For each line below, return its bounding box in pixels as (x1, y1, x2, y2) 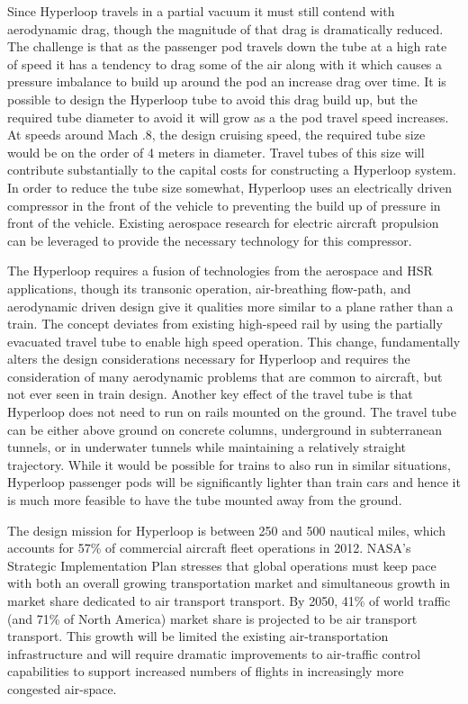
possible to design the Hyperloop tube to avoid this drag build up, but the (7, 89, 418, 108)
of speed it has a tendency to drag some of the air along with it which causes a (7, 54, 443, 73)
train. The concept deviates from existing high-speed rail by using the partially (7, 314, 443, 333)
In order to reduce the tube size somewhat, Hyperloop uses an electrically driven (7, 177, 453, 196)
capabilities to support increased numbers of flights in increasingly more (7, 662, 404, 681)
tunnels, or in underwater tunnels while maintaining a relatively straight (7, 438, 407, 456)
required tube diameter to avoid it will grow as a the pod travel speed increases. (7, 107, 449, 126)
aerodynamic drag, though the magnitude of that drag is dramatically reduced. (7, 19, 444, 38)
